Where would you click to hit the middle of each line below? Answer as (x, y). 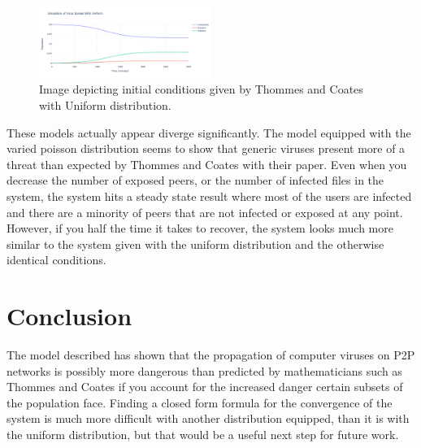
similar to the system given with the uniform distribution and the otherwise (195, 244)
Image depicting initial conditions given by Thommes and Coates (201, 89)
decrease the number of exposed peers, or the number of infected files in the (195, 180)
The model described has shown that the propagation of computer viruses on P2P (211, 355)
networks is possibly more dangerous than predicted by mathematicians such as (204, 370)
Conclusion (69, 316)
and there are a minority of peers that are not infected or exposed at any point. (205, 212)
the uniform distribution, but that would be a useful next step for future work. (203, 434)
